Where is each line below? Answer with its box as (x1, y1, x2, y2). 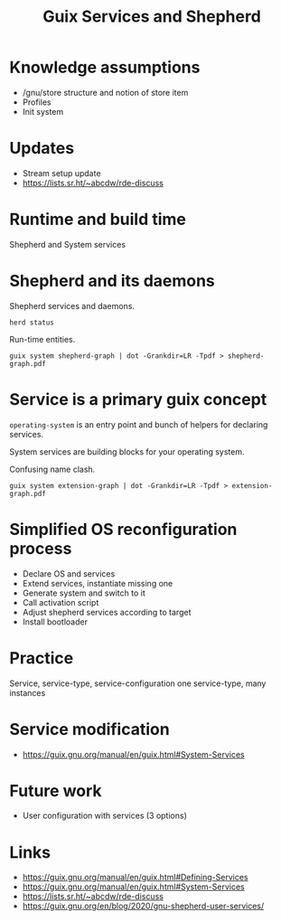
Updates (9, 138, 75, 159)
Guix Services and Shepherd (42, 6, 262, 27)
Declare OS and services (22, 568, 116, 579)
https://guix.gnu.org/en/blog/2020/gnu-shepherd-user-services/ (22, 901, 265, 912)
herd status (9, 318, 54, 327)
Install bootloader (22, 616, 89, 627)
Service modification (9, 718, 170, 739)
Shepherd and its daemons (9, 271, 215, 291)
